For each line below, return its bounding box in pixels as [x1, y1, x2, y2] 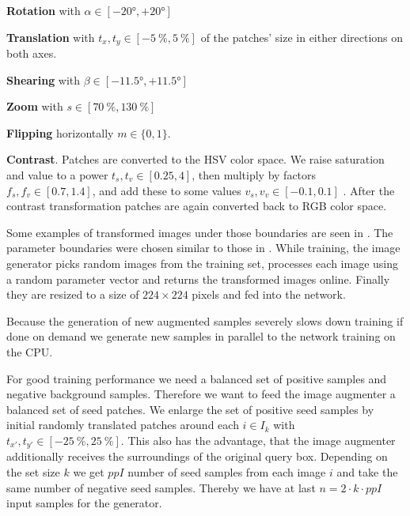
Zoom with [6, 98, 63, 115]
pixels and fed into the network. [192, 286, 346, 303]
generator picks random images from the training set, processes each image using [6, 254, 398, 271]
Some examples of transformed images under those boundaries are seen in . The [6, 224, 393, 240]
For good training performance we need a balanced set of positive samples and [6, 370, 387, 386]
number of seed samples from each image [127, 463, 326, 480]
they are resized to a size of [6, 286, 139, 303]
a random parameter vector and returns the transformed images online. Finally [6, 270, 390, 287]
